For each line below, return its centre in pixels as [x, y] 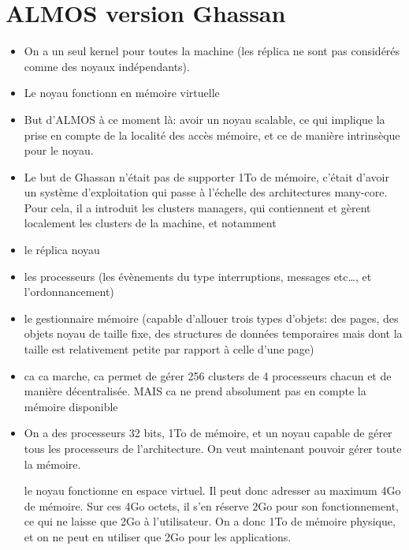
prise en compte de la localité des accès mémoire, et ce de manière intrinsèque [212, 135]
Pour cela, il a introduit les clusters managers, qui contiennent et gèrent [197, 207]
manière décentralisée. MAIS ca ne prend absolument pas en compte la [195, 391]
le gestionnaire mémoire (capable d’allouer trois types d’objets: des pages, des [211, 318]
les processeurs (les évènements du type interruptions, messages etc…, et [198, 276]
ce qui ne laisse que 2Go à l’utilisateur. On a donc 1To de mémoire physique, [210, 521]
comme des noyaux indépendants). [107, 66]
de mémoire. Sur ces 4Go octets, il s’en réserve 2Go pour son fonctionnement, [211, 505]
